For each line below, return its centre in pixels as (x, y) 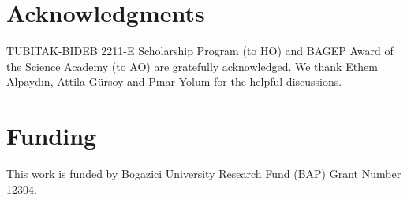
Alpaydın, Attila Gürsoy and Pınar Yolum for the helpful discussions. (174, 81)
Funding (52, 136)
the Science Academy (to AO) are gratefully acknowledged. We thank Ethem (192, 66)
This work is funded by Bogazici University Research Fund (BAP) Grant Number (204, 174)
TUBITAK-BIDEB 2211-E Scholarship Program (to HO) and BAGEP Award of (200, 51)
